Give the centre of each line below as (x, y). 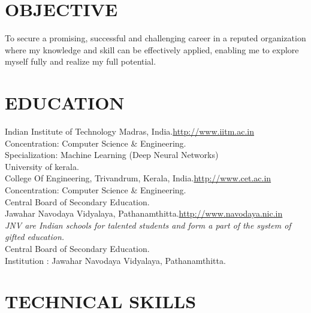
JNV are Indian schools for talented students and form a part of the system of (148, 225)
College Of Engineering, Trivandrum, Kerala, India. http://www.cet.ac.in (138, 178)
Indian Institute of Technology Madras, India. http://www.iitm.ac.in (129, 131)
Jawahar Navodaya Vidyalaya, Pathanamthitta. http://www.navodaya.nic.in (144, 213)
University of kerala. (42, 166)
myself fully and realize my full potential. (81, 61)
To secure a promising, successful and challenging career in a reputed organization (155, 38)
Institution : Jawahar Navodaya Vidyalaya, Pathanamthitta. (115, 260)
